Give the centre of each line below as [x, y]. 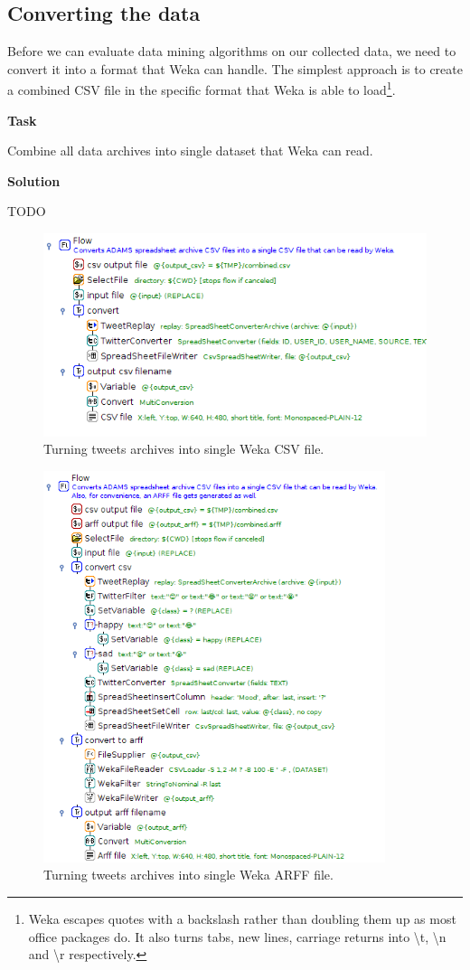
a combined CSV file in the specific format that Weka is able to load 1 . [202, 89]
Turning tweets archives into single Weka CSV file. [184, 449]
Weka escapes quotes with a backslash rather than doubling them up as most [242, 919]
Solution [34, 180]
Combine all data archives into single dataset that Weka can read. [190, 151]
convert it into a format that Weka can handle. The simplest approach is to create [235, 68]
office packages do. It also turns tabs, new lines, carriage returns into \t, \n [237, 936]
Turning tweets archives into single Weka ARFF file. [188, 875]
